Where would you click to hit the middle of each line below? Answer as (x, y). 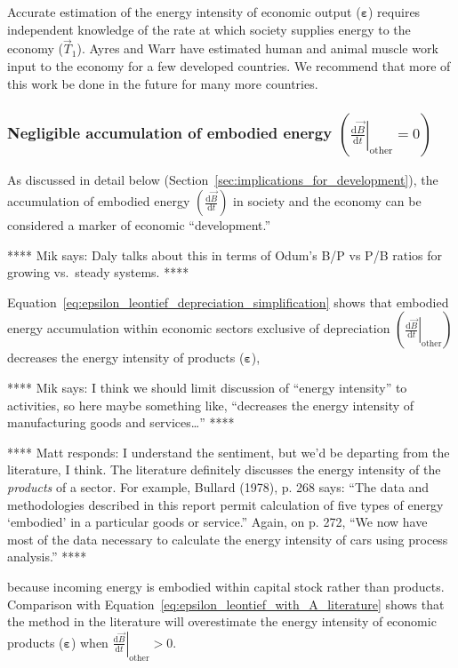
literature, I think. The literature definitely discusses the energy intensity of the (224, 469)
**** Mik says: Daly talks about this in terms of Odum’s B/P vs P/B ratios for (225, 254)
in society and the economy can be (327, 201)
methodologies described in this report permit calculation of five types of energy (225, 504)
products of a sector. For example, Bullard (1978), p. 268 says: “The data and (218, 487)
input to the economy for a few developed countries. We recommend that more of (229, 66)
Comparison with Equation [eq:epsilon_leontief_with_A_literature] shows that (226, 604)
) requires (394, 12)
